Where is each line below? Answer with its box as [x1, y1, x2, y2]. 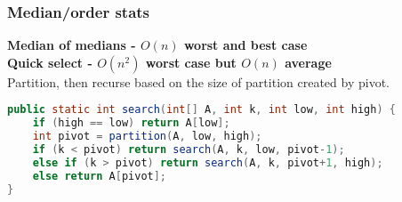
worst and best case [183, 36, 308, 54]
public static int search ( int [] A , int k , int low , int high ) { [7, 103, 396, 117]
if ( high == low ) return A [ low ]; [32, 117, 230, 130]
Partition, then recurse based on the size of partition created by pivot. [7, 72, 390, 91]
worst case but [145, 53, 237, 71]
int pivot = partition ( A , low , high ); [32, 130, 262, 143]
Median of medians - [7, 36, 136, 54]
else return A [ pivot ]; [32, 169, 167, 182]
